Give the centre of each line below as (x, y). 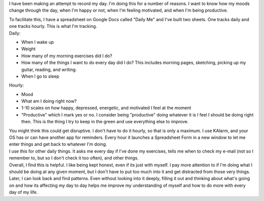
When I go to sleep (40, 76)
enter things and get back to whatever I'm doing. (58, 144)
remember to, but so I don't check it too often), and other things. (74, 158)
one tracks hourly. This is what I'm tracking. (53, 26)
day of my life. (23, 192)
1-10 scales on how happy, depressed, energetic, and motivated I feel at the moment (106, 108)
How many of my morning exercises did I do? (67, 56)
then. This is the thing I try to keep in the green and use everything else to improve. (105, 122)
